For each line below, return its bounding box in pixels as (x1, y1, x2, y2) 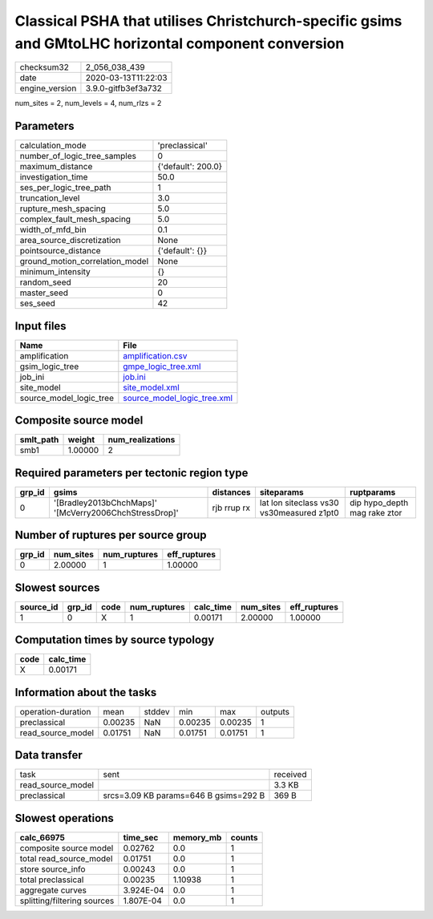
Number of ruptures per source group (14, 528, 207, 542)
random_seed (19, 277, 71, 288)
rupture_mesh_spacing (19, 203, 106, 214)
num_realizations (107, 434, 176, 445)
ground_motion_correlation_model (19, 256, 149, 267)
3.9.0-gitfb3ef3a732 (85, 83, 162, 94)
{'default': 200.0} (157, 161, 223, 172)
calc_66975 (19, 832, 66, 843)
